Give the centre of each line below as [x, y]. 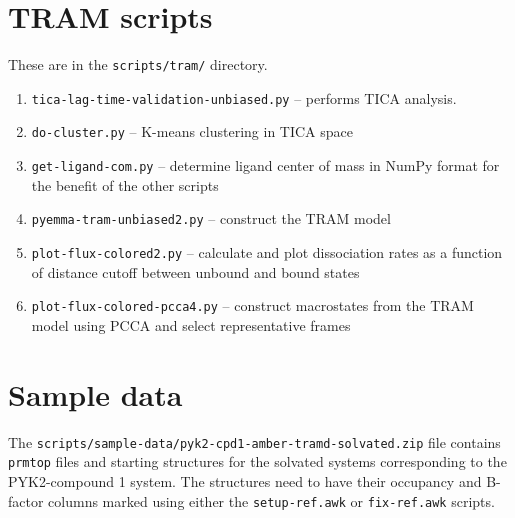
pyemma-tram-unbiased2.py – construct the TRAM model [211, 218]
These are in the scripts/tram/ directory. [138, 64]
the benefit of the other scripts [125, 184]
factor [26, 500]
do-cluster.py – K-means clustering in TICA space [192, 131]
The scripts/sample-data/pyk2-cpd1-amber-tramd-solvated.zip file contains [254, 441]
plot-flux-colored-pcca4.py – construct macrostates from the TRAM [252, 305]
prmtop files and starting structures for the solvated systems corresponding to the [257, 461]
